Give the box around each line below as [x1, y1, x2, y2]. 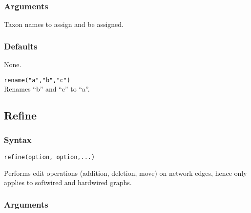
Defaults [4, 40, 38, 52]
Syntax [4, 133, 32, 145]
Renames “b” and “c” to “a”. [4, 84, 90, 94]
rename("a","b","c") [4, 76, 71, 84]
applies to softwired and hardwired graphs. [4, 177, 132, 188]
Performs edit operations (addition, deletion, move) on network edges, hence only [4, 167, 247, 178]
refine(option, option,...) [4, 153, 95, 161]
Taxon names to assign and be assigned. [4, 19, 124, 29]
